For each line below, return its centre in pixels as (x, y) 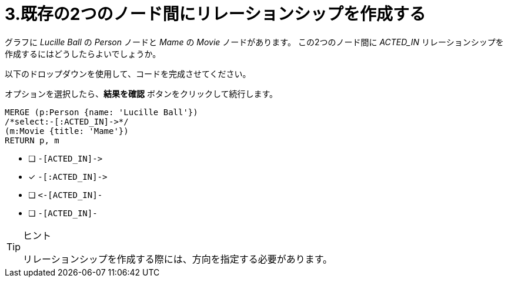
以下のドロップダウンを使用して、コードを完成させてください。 (128, 73)
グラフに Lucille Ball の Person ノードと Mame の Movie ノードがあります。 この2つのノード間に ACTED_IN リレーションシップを (254, 42)
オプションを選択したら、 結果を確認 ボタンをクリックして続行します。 (141, 93)
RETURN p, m (32, 140)
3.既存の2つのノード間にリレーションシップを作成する (215, 14)
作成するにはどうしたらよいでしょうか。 (83, 53)
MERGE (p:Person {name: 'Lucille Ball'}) (101, 112)
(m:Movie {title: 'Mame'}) (67, 131)
